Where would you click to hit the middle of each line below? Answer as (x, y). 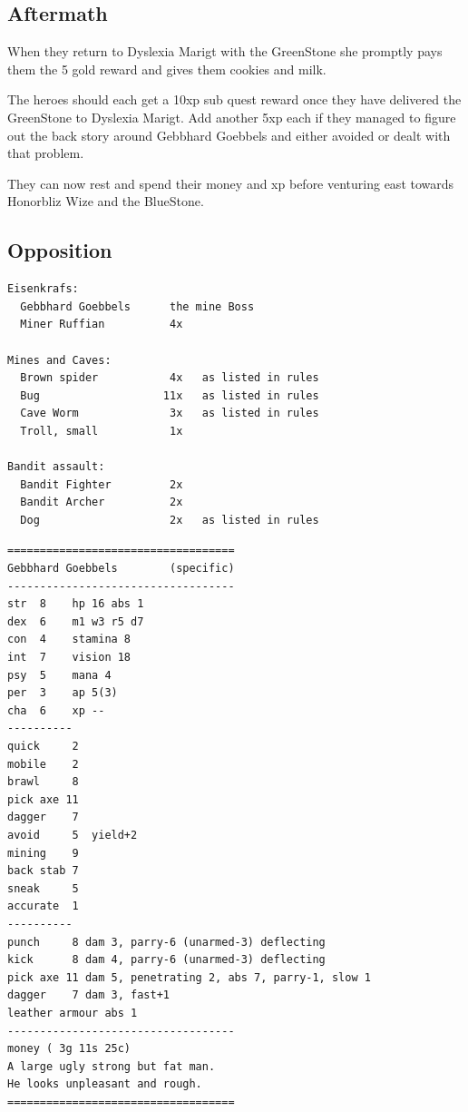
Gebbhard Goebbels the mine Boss (137, 306)
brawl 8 (43, 782)
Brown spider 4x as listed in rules (170, 378)
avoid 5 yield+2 (73, 835)
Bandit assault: (56, 467)
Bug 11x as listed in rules (170, 395)
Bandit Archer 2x (102, 502)
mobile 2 (43, 764)
